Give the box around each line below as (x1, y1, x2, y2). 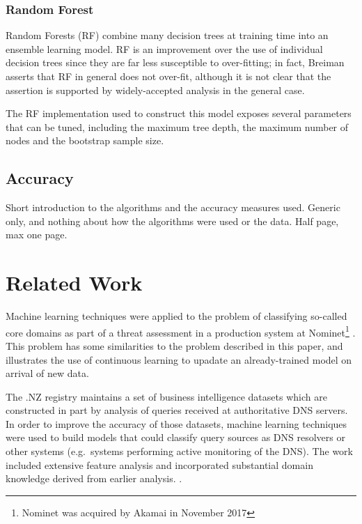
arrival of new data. (6, 366, 89, 380)
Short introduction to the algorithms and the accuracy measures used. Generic (6, 200, 340, 215)
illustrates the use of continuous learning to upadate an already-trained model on (6, 352, 352, 367)
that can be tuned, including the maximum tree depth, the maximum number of (6, 119, 349, 134)
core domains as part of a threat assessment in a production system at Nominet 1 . (6, 323, 356, 339)
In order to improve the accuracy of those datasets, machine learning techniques (6, 416, 347, 431)
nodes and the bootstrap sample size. (6, 133, 164, 148)
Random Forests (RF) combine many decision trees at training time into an (6, 28, 329, 43)
